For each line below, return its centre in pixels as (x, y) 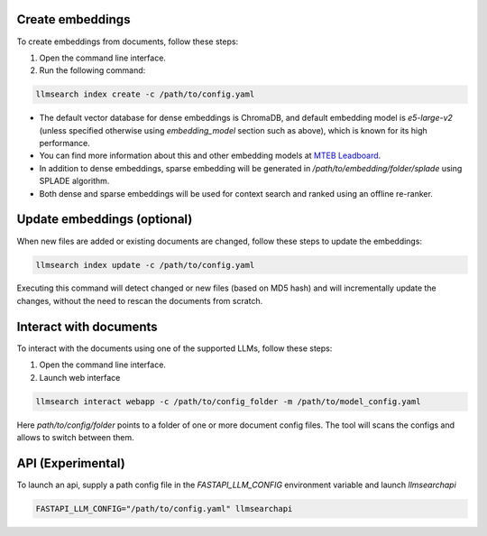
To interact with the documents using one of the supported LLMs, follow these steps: (175, 348)
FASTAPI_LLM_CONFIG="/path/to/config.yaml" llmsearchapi (164, 508)
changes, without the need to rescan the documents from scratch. (140, 300)
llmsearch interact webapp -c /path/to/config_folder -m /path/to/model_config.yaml (228, 401)
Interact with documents (87, 326)
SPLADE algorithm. (74, 181)
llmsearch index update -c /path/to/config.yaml (145, 265)
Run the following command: (92, 70)
